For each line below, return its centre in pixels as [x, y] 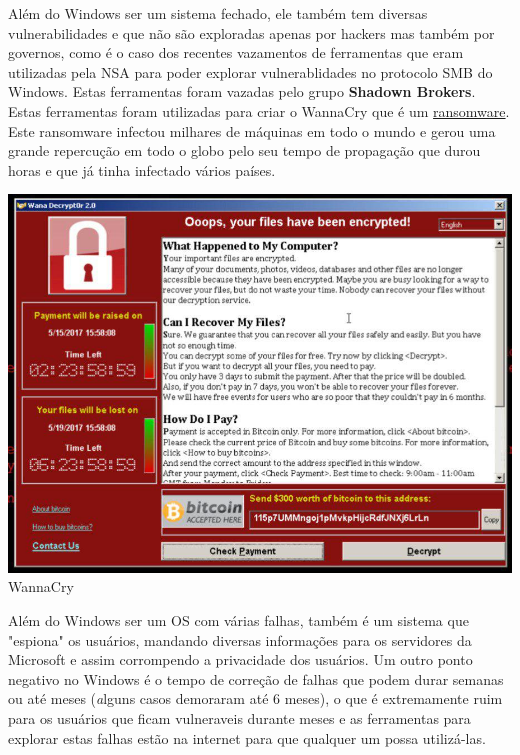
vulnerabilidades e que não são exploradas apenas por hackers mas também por [251, 32]
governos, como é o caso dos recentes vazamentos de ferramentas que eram [236, 52]
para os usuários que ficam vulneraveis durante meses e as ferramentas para [239, 718]
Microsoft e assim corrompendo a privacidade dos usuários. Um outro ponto [240, 659]
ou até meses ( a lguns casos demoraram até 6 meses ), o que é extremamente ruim [255, 698]
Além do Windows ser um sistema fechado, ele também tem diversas [218, 13]
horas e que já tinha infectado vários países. [142, 169]
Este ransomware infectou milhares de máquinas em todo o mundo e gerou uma [252, 130]
